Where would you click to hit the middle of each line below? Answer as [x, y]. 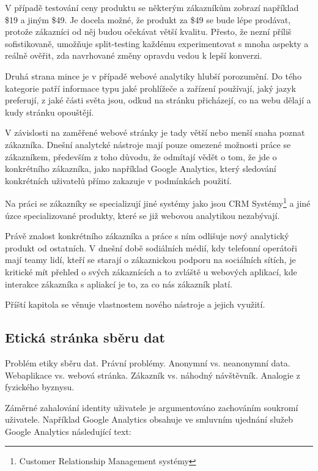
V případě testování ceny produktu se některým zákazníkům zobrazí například [152, 7]
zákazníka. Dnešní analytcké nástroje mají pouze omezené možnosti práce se [148, 144]
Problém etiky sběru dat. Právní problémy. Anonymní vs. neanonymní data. [148, 362]
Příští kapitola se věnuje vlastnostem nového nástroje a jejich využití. [135, 304]
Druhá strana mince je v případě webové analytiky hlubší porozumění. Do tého [153, 76]
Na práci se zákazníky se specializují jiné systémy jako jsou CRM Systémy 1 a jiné [158, 202]
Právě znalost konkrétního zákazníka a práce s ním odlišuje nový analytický [147, 236]
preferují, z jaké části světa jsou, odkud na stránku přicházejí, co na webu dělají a [158, 100]
